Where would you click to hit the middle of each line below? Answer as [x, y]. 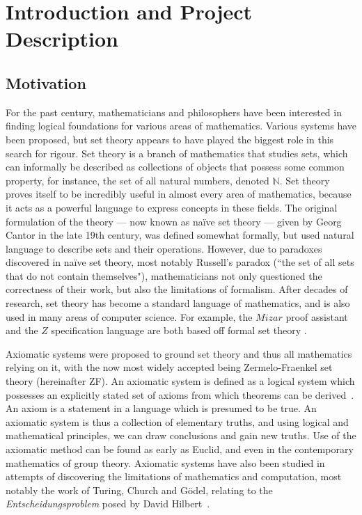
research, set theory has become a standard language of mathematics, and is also [178, 303]
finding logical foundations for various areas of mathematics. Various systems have [181, 126]
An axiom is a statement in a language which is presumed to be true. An [161, 408]
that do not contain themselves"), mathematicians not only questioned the [164, 275]
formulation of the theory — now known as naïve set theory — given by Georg [174, 221]
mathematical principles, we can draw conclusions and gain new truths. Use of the [181, 435]
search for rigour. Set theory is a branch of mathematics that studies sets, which [177, 153]
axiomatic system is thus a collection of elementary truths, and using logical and [177, 421]
